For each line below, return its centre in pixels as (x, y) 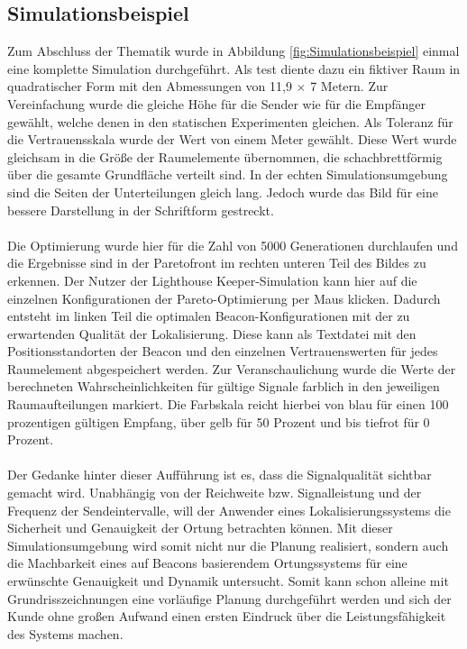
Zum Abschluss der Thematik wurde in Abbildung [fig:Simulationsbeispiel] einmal (233, 51)
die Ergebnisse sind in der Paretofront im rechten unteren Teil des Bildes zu (217, 263)
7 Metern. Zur (349, 86)
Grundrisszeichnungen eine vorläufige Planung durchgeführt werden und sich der (229, 598)
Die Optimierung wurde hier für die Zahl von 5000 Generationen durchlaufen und (233, 245)
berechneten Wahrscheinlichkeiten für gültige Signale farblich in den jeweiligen (224, 386)
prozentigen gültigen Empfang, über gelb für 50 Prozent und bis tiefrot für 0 (219, 421)
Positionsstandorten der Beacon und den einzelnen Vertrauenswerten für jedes (223, 351)
